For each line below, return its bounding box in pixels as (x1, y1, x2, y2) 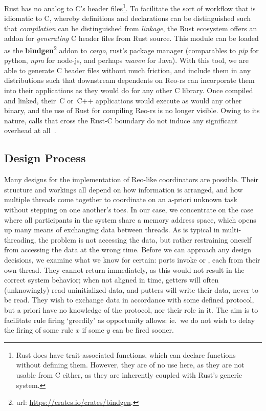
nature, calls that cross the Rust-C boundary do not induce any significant (4, 115, 238, 125)
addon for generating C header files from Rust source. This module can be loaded (4, 33, 259, 44)
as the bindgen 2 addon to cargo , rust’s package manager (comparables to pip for (4, 44, 259, 55)
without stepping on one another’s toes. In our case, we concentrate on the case (4, 204, 254, 215)
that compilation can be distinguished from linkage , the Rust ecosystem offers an (4, 23, 257, 33)
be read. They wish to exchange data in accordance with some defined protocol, (4, 294, 254, 305)
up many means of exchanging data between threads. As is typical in (4, 224, 220, 235)
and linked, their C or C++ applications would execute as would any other (4, 95, 242, 105)
